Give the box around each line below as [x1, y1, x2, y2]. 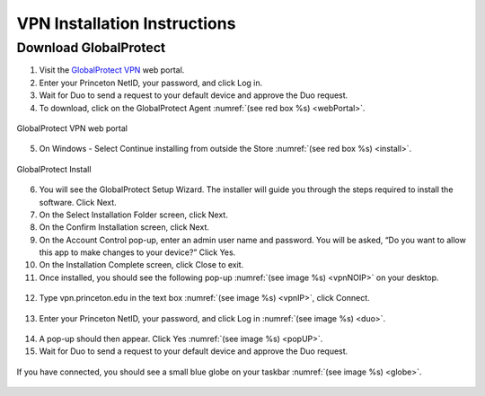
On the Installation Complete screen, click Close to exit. [39, 260, 244, 270]
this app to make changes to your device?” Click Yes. [39, 247, 236, 258]
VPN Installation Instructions [16, 13, 236, 33]
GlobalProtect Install [16, 163, 92, 174]
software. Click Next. [39, 197, 117, 207]
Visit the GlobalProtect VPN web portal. [39, 65, 185, 75]
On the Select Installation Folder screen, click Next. [39, 209, 228, 220]
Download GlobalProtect [16, 40, 166, 56]
